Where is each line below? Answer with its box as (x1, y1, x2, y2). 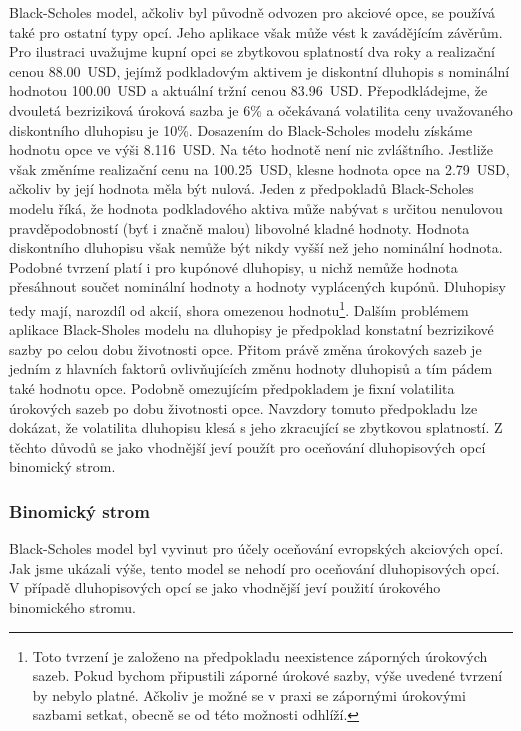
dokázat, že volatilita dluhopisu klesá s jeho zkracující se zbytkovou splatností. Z (9, 417, 503, 438)
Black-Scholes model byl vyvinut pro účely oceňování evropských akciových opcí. (9, 538, 504, 559)
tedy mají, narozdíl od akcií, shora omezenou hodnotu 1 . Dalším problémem (9, 296, 469, 320)
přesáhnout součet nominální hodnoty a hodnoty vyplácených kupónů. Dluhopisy (9, 276, 506, 297)
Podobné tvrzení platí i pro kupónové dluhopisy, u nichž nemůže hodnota (9, 256, 458, 277)
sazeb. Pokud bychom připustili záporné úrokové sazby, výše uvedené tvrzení (32, 665, 503, 686)
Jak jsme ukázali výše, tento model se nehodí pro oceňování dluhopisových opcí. (9, 557, 500, 578)
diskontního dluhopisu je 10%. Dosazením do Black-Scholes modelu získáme (9, 119, 473, 140)
